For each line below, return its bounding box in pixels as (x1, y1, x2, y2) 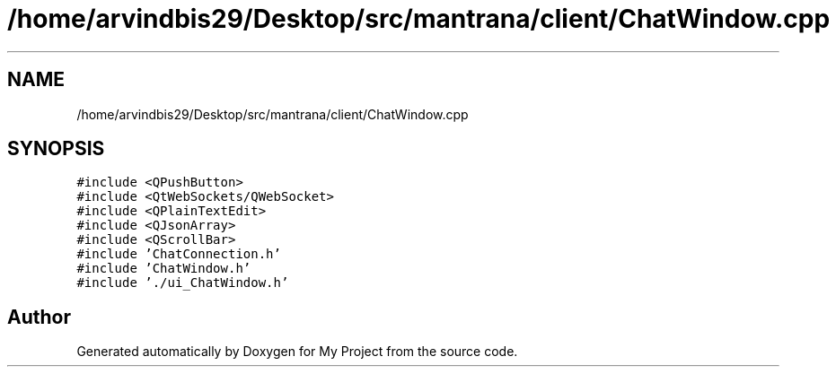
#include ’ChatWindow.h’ (76, 261, 251, 276)
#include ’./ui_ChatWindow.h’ (76, 275, 289, 291)
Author (7, 305, 71, 328)
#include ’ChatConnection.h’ (76, 247, 281, 262)
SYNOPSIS (7, 137, 105, 161)
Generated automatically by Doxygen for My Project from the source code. (76, 344, 518, 360)
